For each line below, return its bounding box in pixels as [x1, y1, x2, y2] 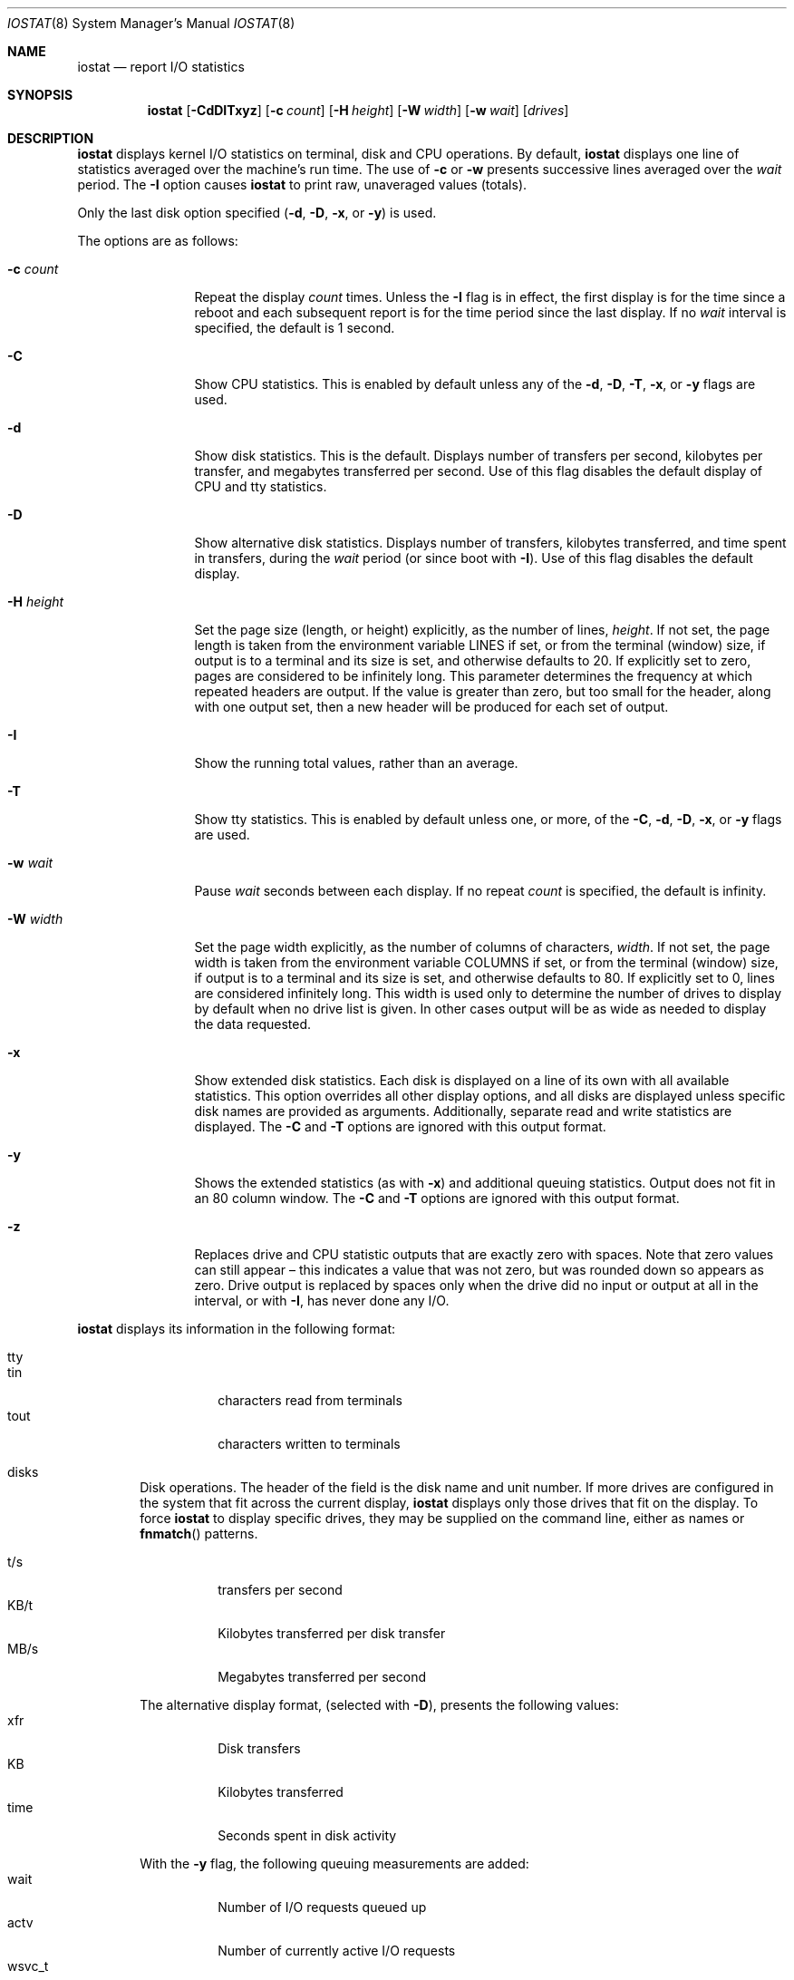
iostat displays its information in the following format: [77, 1321, 396, 1336]
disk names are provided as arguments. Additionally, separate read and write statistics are [194, 1103, 732, 1119]
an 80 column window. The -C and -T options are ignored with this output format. [194, 1190, 680, 1206]
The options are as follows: [77, 233, 238, 248]
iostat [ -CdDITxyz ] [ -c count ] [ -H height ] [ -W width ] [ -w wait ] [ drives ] [147, 102, 569, 118]
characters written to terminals [218, 1436, 401, 1451]
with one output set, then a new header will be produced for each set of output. [194, 699, 669, 714]
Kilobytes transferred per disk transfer [218, 1626, 446, 1641]
